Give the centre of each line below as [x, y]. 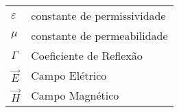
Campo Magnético [75, 95]
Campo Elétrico [69, 75]
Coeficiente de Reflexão [87, 55]
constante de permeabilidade [99, 35]
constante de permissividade [98, 15]
